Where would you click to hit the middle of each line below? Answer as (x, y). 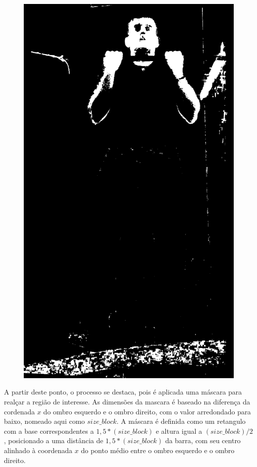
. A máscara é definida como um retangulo (181, 421)
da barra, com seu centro (203, 440)
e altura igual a (179, 431)
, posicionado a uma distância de (54, 440)
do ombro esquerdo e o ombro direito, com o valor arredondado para (147, 411)
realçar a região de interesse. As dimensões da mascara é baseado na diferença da (127, 401)
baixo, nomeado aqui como (45, 421)
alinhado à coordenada (38, 450)
